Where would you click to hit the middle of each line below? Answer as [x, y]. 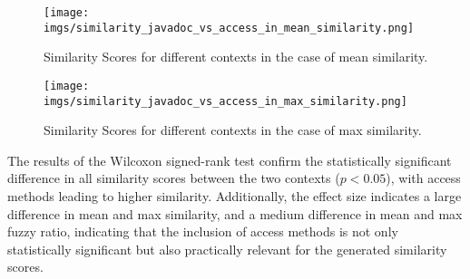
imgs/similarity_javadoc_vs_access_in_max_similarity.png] [225, 101]
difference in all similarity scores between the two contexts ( [174, 178]
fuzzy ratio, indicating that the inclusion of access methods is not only [203, 231]
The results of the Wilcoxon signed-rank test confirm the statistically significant [230, 160]
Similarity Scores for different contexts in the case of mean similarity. [236, 57]
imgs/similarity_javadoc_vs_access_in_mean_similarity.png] [229, 28]
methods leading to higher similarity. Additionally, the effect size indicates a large [235, 196]
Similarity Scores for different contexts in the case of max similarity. [233, 130]
